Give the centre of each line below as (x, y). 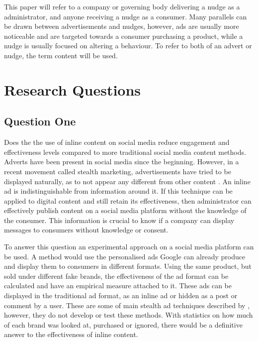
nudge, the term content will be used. (61, 55)
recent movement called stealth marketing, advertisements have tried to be (118, 171)
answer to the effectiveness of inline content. (71, 334)
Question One (40, 121)
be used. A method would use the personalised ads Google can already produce (125, 256)
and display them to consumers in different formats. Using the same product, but (128, 266)
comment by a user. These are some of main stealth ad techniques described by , (127, 305)
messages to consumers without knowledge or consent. (86, 230)
